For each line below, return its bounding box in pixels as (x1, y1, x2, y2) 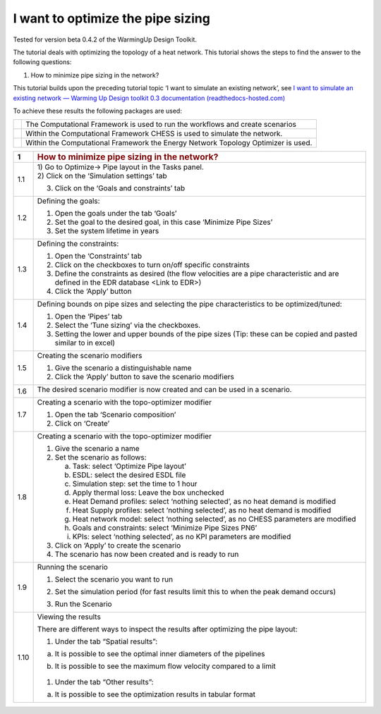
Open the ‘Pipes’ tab (54, 312, 123, 321)
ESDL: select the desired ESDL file (72, 470, 186, 480)
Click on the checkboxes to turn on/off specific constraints (54, 260, 250, 270)
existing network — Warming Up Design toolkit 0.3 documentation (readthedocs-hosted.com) (13, 94, 286, 102)
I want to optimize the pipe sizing (13, 11, 211, 26)
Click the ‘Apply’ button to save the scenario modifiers (54, 372, 234, 382)
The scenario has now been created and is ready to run (54, 550, 239, 560)
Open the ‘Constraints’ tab (54, 251, 143, 261)
